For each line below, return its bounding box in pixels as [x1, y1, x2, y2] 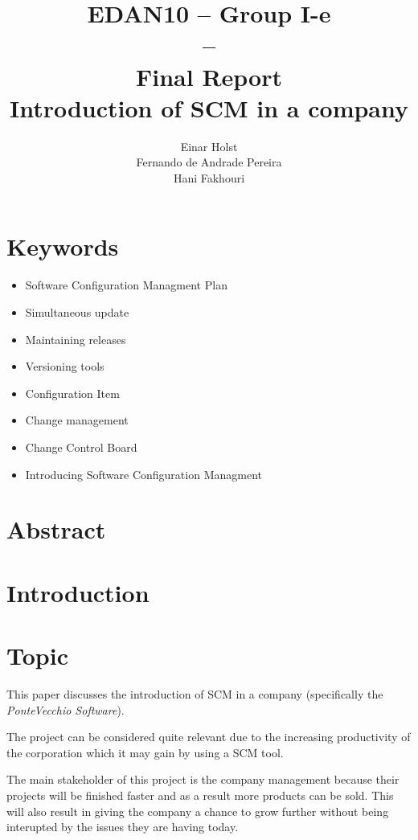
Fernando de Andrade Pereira [136, 154, 282, 170]
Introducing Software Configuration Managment [25, 465, 262, 482]
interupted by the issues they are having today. [6, 818, 239, 835]
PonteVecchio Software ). [6, 701, 125, 718]
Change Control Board [25, 438, 137, 455]
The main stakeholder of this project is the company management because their [6, 771, 400, 788]
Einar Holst [180, 137, 238, 154]
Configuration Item [25, 384, 120, 401]
